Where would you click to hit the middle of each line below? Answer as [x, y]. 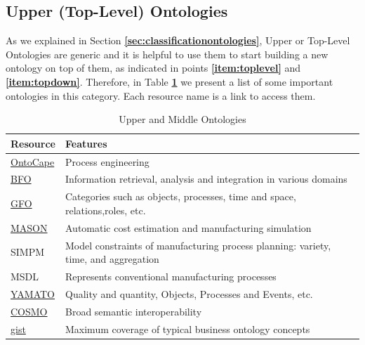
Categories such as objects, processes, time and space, [180, 196]
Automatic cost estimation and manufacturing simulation [188, 227]
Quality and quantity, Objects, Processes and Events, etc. [189, 293]
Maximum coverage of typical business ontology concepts [187, 328]
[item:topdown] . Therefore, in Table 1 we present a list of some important [170, 81]
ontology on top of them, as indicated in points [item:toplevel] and [153, 68]
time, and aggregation [112, 259]
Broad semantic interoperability [133, 311]
